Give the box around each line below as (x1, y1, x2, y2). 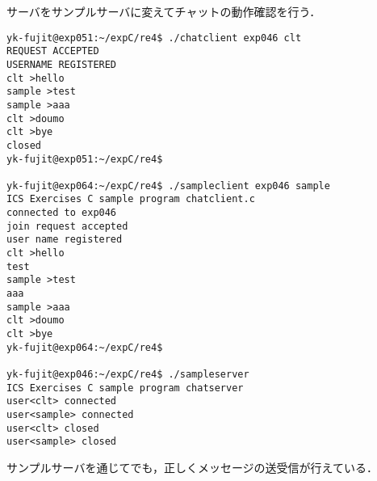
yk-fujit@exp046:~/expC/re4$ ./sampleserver (6, 369, 249, 380)
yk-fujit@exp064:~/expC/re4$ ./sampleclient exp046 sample (6, 179, 330, 192)
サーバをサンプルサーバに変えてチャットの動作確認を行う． (6, 3, 321, 19)
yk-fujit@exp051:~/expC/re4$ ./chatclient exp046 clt (6, 32, 302, 44)
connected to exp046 (6, 207, 117, 219)
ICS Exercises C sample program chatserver (6, 382, 244, 394)
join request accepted (6, 220, 128, 232)
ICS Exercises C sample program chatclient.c (6, 193, 255, 205)
